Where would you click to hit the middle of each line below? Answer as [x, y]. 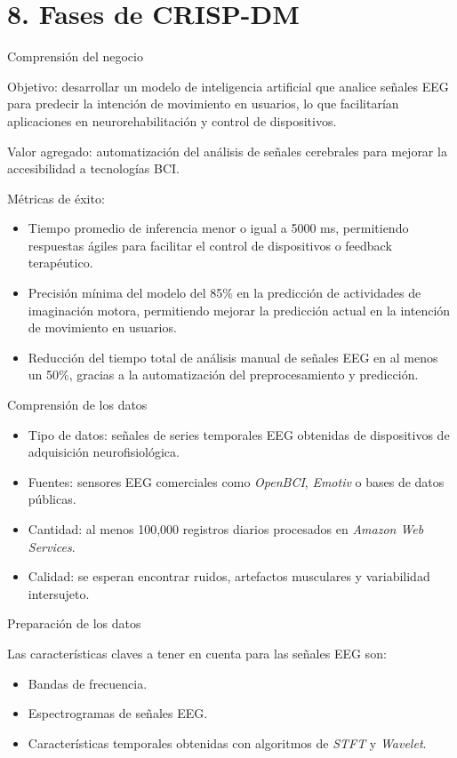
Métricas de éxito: [56, 198]
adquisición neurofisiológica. [104, 452]
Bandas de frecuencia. [88, 683]
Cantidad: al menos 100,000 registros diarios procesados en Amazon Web [226, 529]
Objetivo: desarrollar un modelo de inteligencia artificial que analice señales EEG [228, 86]
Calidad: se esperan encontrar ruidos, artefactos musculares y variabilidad [229, 576]
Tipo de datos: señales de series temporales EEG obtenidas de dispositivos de [239, 434]
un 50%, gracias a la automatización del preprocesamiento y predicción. [223, 375]
